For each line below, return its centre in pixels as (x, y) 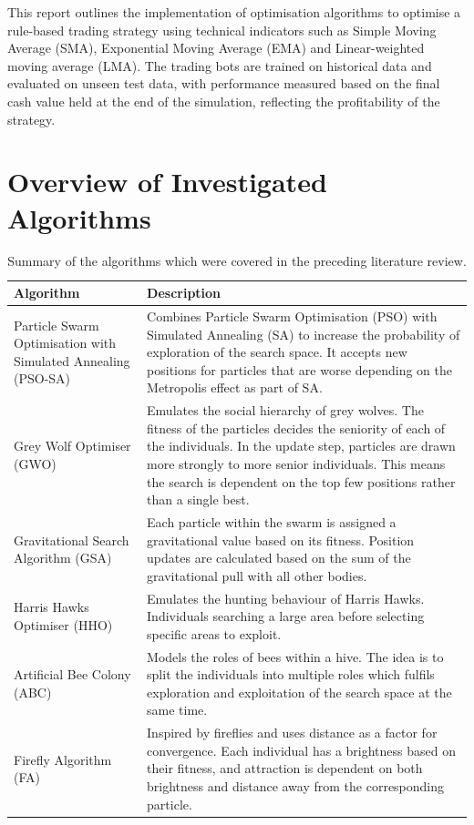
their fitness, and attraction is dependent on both (285, 768)
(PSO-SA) (42, 378)
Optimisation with (65, 343)
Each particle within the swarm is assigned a (272, 521)
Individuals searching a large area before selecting (286, 616)
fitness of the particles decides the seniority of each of (296, 428)
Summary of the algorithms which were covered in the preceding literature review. (237, 261)
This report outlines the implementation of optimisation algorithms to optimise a (234, 12)
